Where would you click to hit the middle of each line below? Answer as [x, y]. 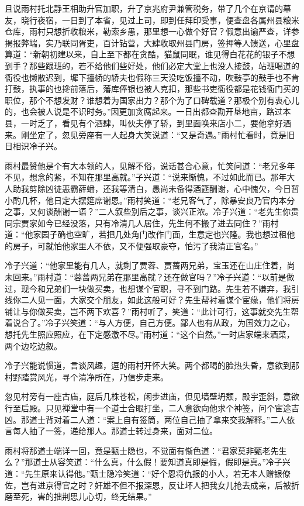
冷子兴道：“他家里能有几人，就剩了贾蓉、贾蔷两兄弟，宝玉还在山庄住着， [146, 265]
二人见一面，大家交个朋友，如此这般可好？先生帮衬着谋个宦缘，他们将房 [160, 300]
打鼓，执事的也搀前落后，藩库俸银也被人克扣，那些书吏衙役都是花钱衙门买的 [152, 89]
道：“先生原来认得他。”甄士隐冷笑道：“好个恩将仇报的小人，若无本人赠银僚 [148, 473]
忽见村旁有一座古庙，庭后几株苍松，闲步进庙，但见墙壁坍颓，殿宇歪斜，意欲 [152, 396]
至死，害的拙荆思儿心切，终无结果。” [82, 496]
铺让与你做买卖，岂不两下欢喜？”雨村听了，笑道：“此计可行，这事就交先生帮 [152, 311]
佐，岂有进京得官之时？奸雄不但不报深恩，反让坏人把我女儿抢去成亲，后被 [148, 485]
